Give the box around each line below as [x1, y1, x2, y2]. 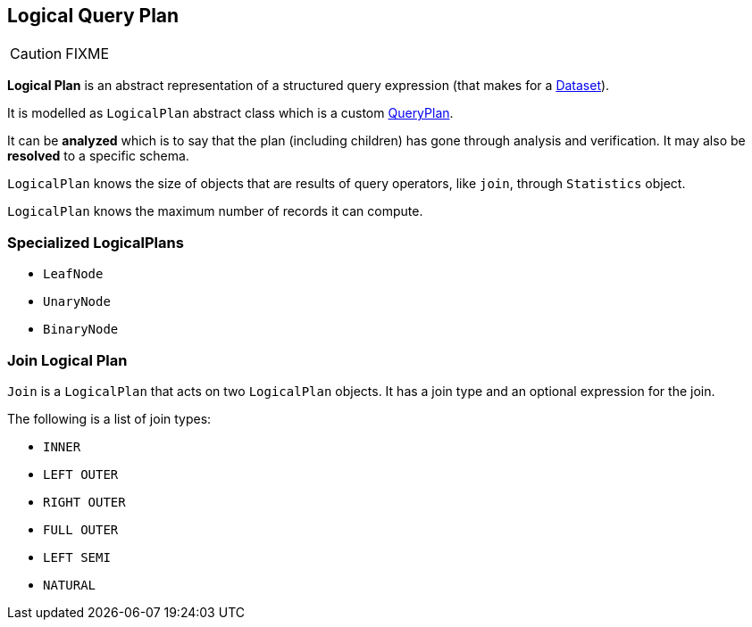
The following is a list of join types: [7, 410, 212, 426]
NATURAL [43, 577, 96, 592]
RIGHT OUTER [43, 494, 126, 509]
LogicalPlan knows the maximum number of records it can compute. [7, 203, 423, 219]
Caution [10, 45, 63, 63]
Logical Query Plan [7, 4, 180, 27]
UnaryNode [43, 294, 111, 309]
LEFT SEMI [43, 549, 111, 565]
